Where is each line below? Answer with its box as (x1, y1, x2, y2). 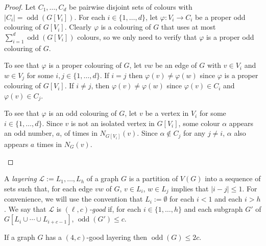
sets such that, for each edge (4, 183, 93, 193)
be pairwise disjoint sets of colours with (69, 2, 192, 12)
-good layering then (86, 232, 148, 242)
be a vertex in (145, 108, 189, 118)
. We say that (4, 203, 46, 214)
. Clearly (64, 21, 92, 32)
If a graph (4, 232, 35, 242)
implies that (171, 183, 209, 193)
